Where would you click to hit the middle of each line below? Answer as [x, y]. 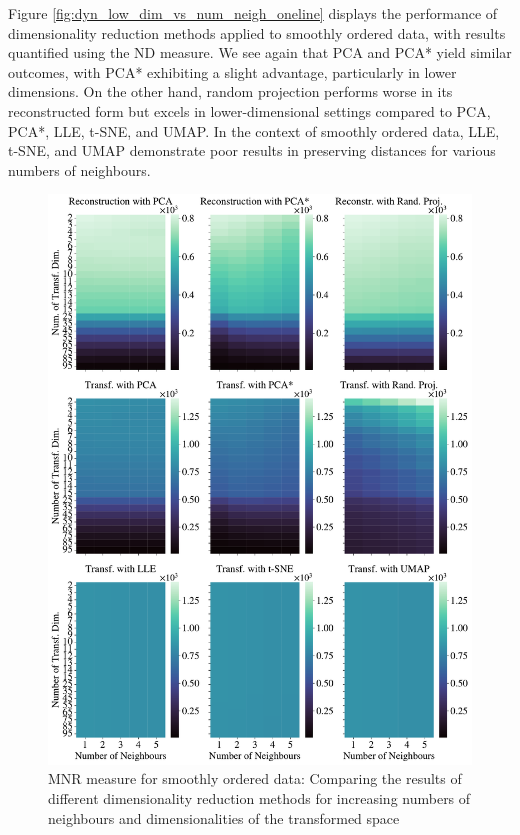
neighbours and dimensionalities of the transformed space [224, 817]
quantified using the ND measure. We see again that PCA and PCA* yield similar [260, 52]
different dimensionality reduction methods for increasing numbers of [259, 798]
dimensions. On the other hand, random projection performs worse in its [230, 91]
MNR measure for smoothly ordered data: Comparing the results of [255, 778]
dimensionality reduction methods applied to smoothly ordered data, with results [257, 32]
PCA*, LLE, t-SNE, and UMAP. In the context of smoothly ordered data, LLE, [254, 130]
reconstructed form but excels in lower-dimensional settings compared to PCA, [249, 110]
